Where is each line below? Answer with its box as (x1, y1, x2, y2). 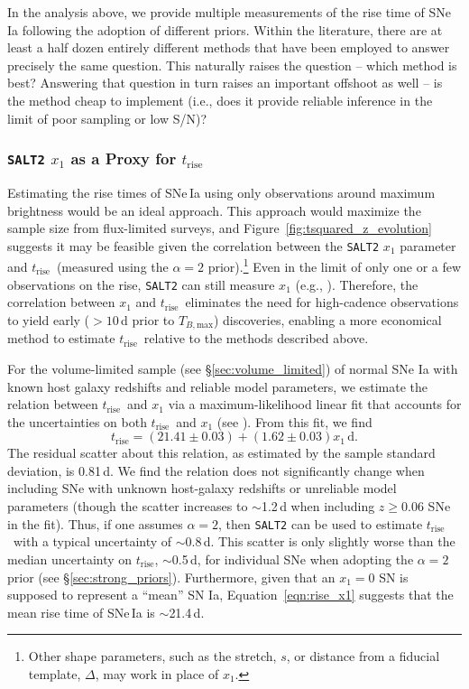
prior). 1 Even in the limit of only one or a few (207, 255, 462, 276)
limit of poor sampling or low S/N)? (7, 108, 207, 127)
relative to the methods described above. (143, 329, 369, 348)
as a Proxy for (70, 147, 177, 170)
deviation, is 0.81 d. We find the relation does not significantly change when (7, 461, 425, 480)
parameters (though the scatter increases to (7, 497, 248, 516)
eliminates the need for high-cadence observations (185, 293, 459, 312)
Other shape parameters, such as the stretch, (28, 647, 277, 666)
